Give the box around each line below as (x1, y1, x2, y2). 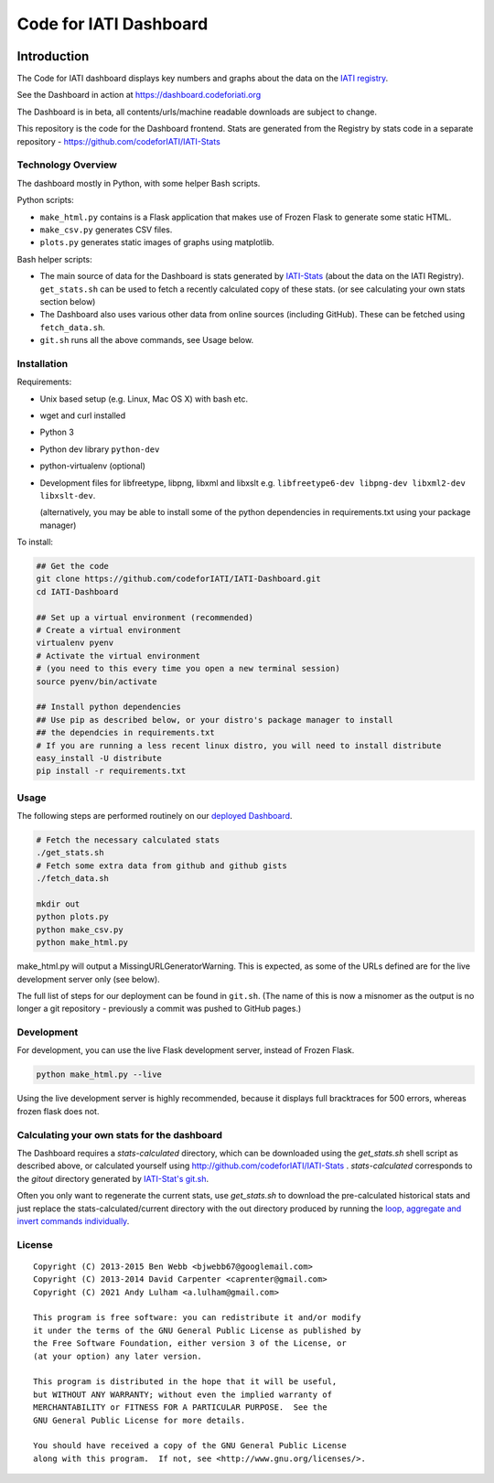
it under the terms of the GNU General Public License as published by (33, 1325, 361, 1336)
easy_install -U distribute (36, 753, 162, 763)
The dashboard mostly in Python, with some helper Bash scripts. (16, 177, 261, 188)
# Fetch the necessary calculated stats (36, 835, 220, 845)
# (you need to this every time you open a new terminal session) (36, 663, 340, 674)
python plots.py (36, 911, 110, 922)
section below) (39, 296, 96, 306)
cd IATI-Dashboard (36, 586, 119, 596)
